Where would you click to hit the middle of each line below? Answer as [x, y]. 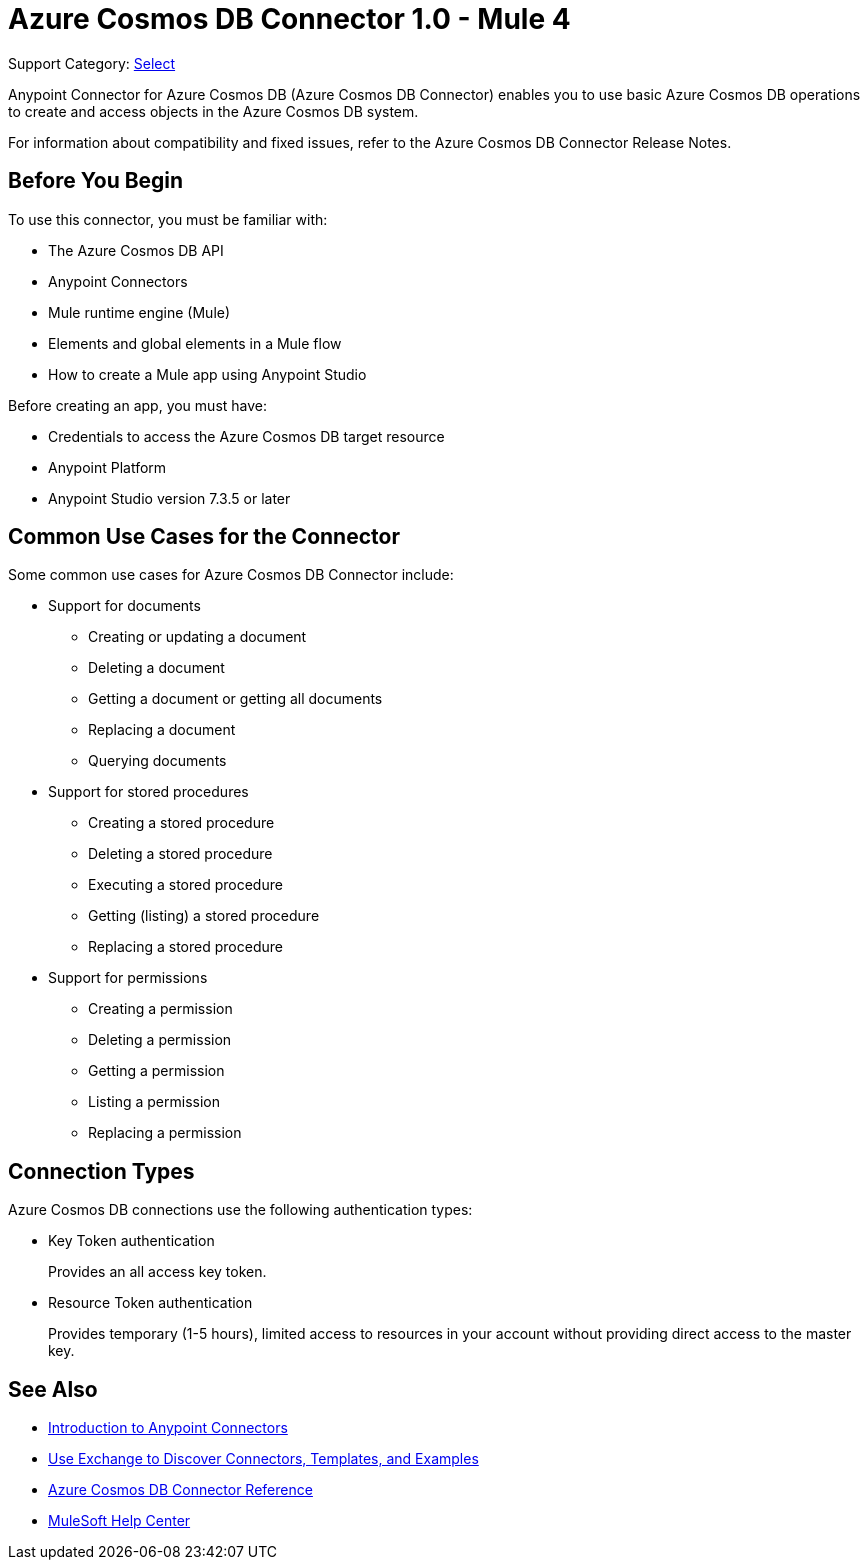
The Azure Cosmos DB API [136, 250]
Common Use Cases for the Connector [204, 537]
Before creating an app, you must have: [138, 405]
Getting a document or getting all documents [235, 699]
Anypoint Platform [107, 467]
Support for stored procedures [148, 792]
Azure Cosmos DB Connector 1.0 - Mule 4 [289, 19]
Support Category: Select [92, 63]
